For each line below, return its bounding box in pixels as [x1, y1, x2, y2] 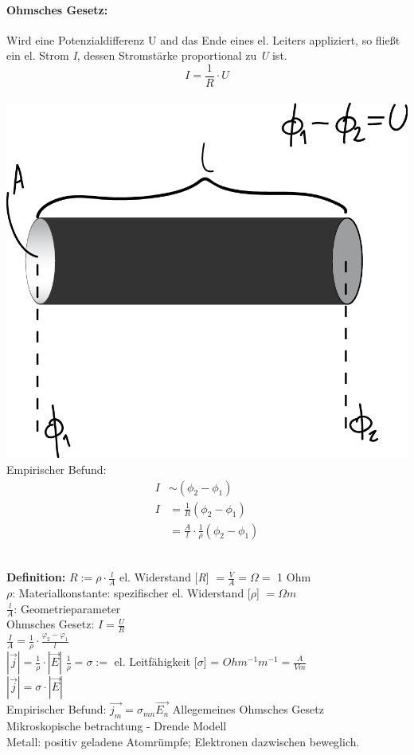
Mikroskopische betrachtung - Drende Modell [6, 718, 227, 734]
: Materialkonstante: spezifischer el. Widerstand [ [12, 584, 251, 600]
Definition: [6, 569, 66, 585]
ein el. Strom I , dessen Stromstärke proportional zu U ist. [6, 47, 287, 64]
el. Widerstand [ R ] [119, 569, 209, 585]
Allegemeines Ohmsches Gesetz [172, 701, 324, 718]
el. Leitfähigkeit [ [114, 653, 197, 669]
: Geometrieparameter [14, 600, 121, 616]
